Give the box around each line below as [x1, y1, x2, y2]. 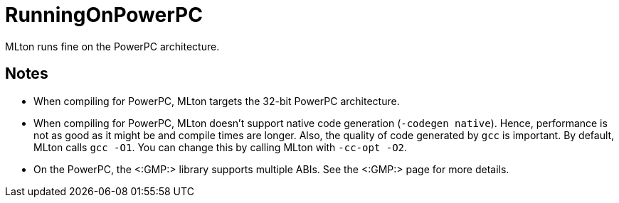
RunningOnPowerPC [5, 3, 203, 27]
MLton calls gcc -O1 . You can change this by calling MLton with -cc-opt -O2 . [33, 141, 408, 153]
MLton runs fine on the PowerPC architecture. [5, 40, 220, 53]
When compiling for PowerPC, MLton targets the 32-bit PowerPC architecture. [33, 94, 400, 107]
